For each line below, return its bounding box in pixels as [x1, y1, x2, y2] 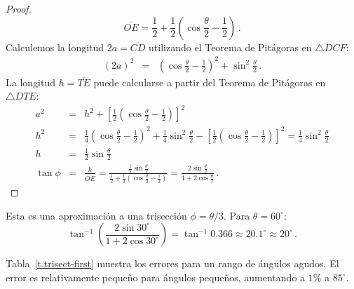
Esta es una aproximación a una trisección [6, 208, 187, 222]
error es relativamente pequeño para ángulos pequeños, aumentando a [6, 270, 306, 285]
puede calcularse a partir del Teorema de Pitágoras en [93, 74, 326, 89]
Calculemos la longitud [6, 39, 104, 54]
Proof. [6, 1, 32, 15]
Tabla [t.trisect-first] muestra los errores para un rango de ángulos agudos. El [6, 256, 339, 271]
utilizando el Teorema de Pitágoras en [149, 39, 312, 54]
